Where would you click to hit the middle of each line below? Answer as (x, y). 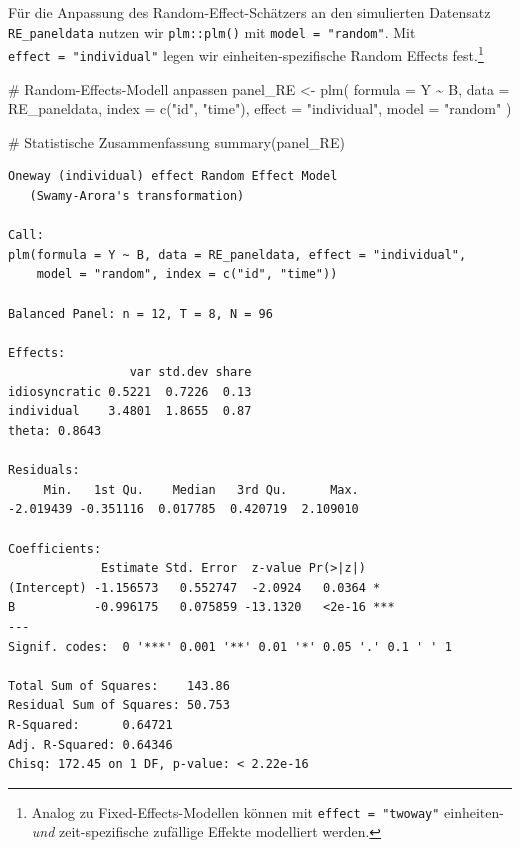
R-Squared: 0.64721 (90, 724)
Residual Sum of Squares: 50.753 (119, 705)
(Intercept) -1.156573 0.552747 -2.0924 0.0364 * (194, 587)
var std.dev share (190, 372)
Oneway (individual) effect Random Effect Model (173, 176)
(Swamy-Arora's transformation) (137, 195)
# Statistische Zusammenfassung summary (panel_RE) (176, 141)
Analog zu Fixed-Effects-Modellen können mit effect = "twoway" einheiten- (267, 811)
